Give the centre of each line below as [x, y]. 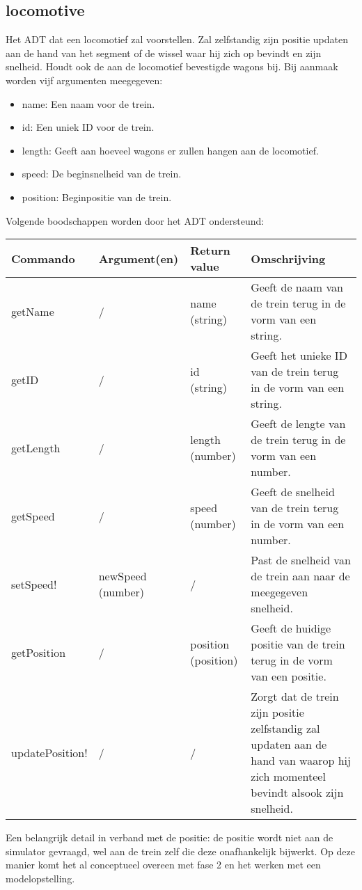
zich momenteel [288, 777]
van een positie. [289, 676]
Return [210, 251]
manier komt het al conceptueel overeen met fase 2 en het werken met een [163, 865]
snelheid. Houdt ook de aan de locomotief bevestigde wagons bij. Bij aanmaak [172, 66]
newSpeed [123, 576]
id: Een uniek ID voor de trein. [88, 127]
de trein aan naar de [300, 576]
